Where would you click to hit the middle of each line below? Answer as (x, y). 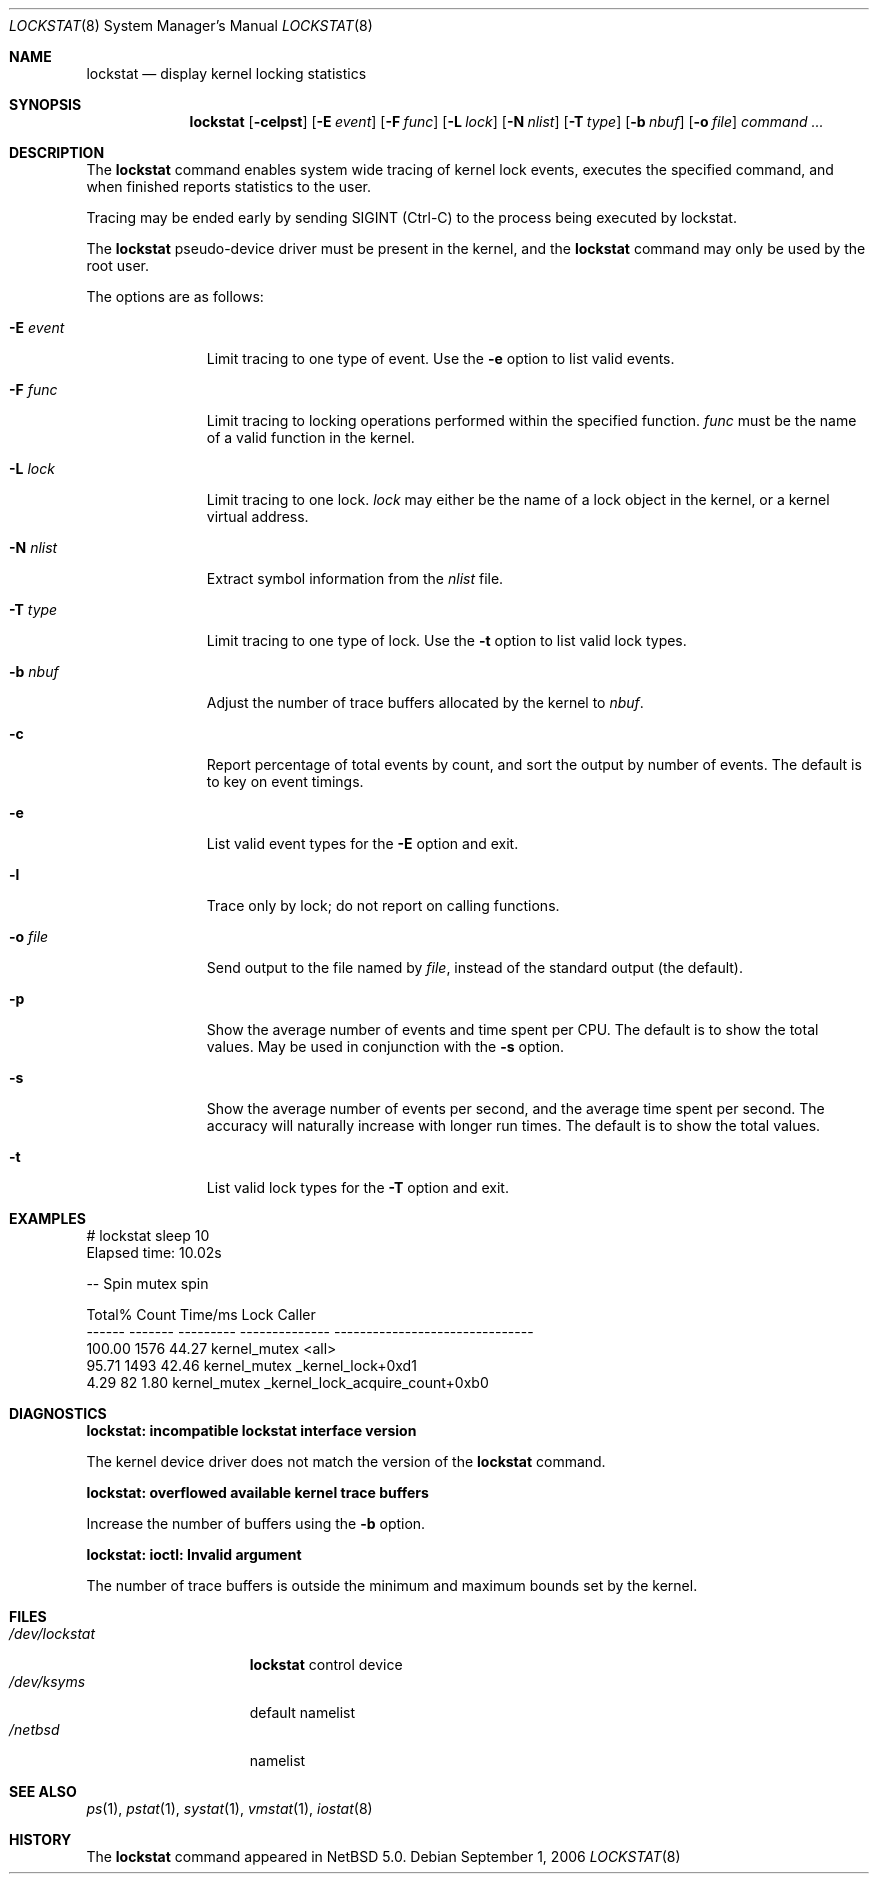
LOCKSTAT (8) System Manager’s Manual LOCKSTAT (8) (191, 25)
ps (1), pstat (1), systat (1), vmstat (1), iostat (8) (229, 1808)
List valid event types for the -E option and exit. (362, 843)
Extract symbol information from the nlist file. (355, 578)
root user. (117, 265)
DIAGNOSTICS (58, 1413)
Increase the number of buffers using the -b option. (256, 1523)
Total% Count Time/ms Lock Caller (201, 1314)
